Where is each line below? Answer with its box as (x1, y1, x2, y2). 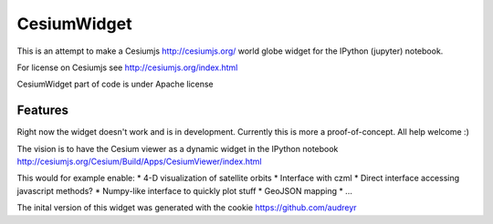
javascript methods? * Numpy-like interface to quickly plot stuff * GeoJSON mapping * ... (16, 185, 353, 196)
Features (16, 103, 68, 118)
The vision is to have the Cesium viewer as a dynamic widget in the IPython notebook (16, 143, 339, 154)
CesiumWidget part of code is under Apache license (16, 78, 214, 90)
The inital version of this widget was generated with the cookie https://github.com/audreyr (16, 202, 357, 213)
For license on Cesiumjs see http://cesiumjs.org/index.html (16, 62, 238, 73)
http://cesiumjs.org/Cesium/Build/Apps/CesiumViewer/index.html (16, 156, 262, 168)
